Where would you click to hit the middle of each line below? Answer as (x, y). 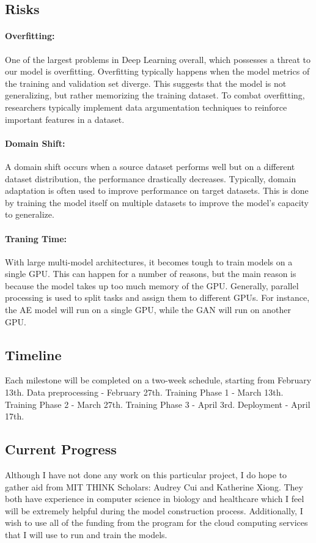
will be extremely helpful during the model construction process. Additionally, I (154, 510)
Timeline (33, 354)
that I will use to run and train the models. (86, 535)
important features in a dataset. (65, 119)
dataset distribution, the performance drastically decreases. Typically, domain (151, 178)
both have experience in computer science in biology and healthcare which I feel (155, 499)
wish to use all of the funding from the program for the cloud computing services (156, 523)
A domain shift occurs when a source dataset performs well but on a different (150, 166)
